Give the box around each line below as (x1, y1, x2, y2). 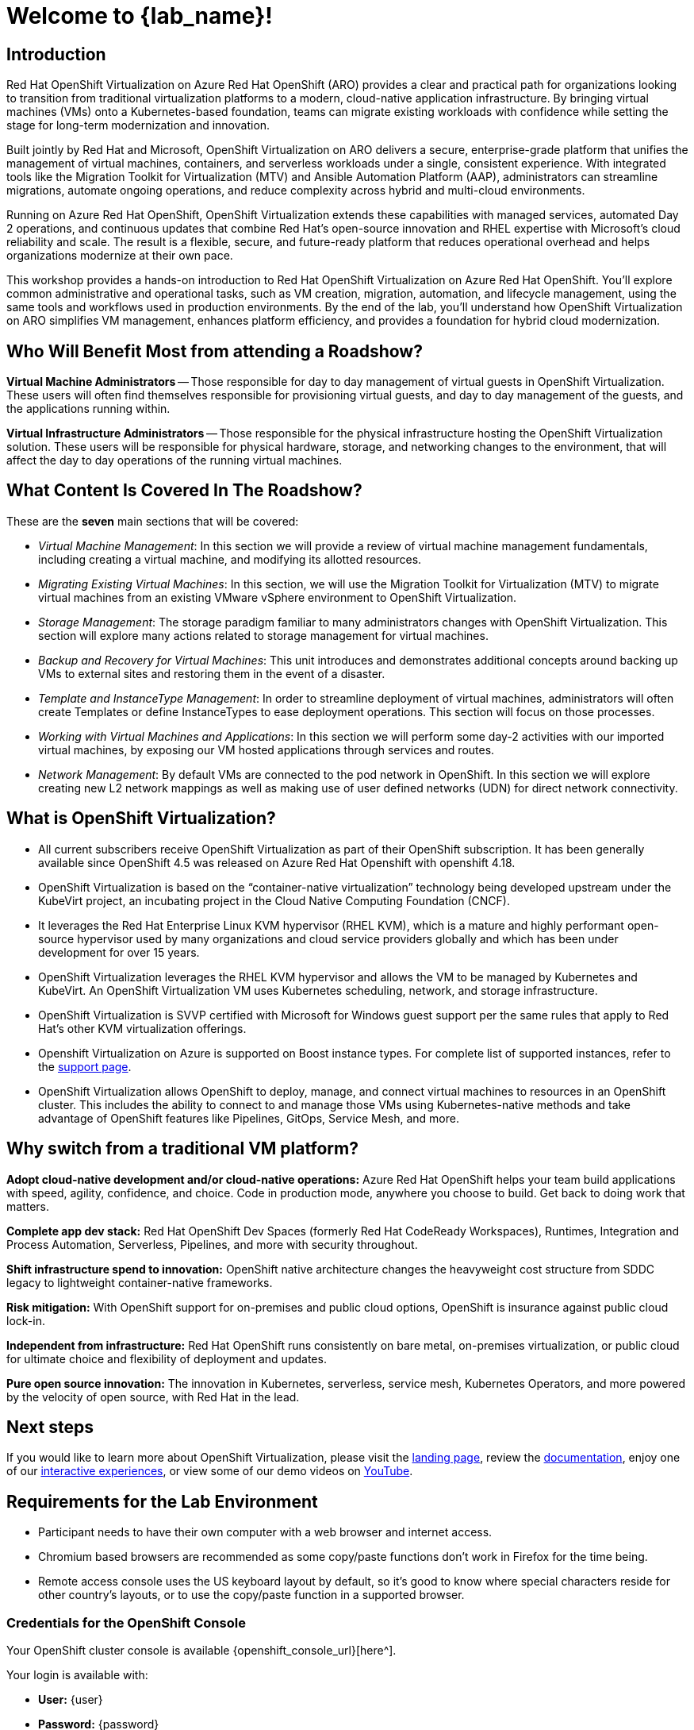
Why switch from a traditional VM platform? (6, 1139, 359, 1159)
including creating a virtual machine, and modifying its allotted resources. (38, 552, 422, 566)
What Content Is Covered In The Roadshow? (6, 480, 362, 501)
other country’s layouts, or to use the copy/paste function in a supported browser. (38, 1588, 465, 1602)
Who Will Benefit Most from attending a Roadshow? (6, 341, 423, 361)
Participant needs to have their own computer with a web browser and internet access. (38, 1525, 493, 1539)
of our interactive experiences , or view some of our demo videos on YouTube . (6, 1464, 413, 1478)
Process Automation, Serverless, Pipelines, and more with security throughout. (6, 1237, 418, 1251)
